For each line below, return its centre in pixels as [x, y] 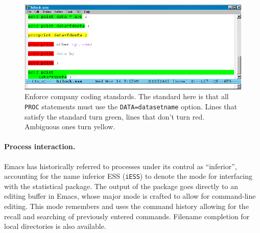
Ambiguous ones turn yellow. [70, 126]
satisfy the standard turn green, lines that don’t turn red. [115, 116]
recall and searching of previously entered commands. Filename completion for [127, 216]
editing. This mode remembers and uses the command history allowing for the [126, 206]
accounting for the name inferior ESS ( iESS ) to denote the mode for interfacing [128, 176]
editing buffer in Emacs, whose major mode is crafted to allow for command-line [130, 196]
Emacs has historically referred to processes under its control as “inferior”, [121, 166]
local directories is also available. [55, 226]
